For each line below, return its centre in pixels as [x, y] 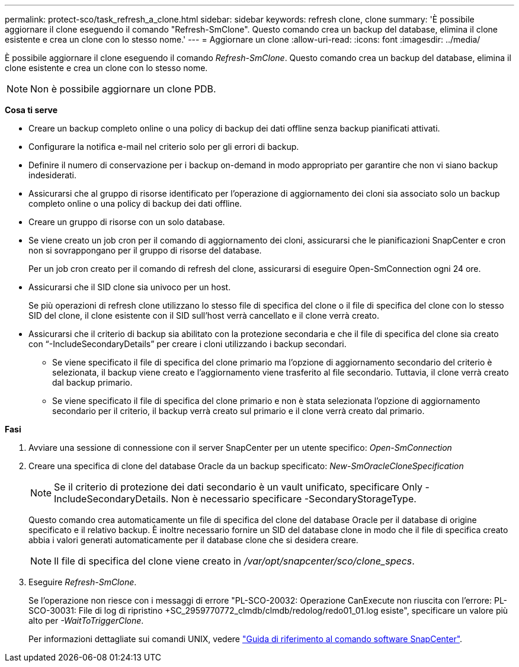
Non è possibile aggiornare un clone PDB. [123, 89]
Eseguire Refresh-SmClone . [83, 582]
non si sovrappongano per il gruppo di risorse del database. [145, 250]
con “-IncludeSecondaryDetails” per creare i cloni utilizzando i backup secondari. [188, 344]
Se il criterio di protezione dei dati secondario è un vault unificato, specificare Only [238, 487]
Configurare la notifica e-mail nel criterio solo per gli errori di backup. [164, 147]
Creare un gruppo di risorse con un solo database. [127, 222]
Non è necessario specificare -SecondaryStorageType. [294, 499]
